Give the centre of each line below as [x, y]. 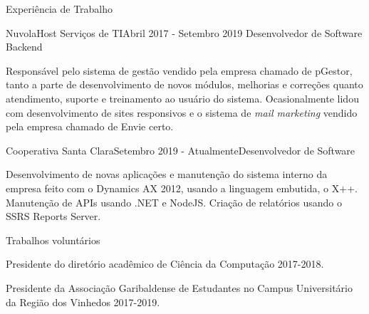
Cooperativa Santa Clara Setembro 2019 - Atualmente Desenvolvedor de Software [181, 150]
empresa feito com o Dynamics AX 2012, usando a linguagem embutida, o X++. [182, 188]
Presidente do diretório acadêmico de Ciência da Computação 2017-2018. [165, 264]
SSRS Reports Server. [53, 216]
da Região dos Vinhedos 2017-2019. [83, 302]
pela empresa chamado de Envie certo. [90, 126]
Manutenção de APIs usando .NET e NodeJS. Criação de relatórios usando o [174, 202]
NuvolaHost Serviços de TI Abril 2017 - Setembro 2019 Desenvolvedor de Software [184, 32]
